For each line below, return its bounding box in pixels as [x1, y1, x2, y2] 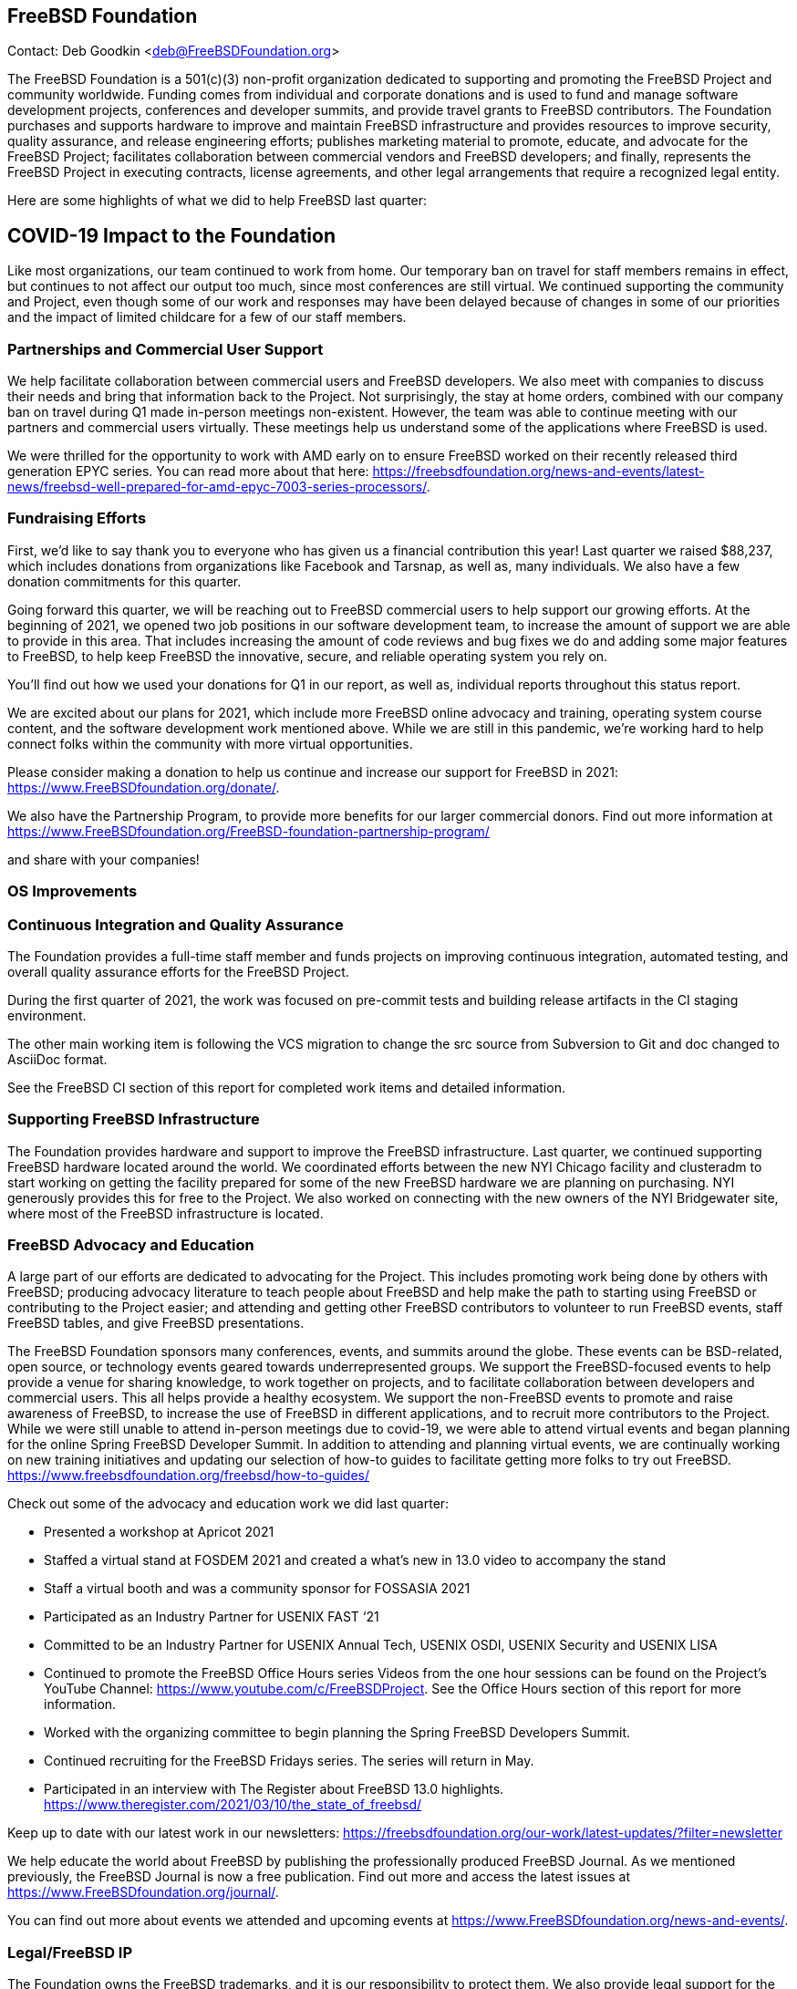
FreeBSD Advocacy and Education [7, 1236, 254, 1255]
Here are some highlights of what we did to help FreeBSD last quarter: [7, 192, 427, 209]
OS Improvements [7, 882, 138, 901]
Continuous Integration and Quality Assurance [7, 915, 344, 934]
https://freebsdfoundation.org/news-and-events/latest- [372, 463, 705, 480]
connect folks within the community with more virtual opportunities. [7, 735, 413, 751]
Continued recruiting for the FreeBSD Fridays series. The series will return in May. [44, 1753, 534, 1769]
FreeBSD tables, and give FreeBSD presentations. [7, 1315, 305, 1331]
